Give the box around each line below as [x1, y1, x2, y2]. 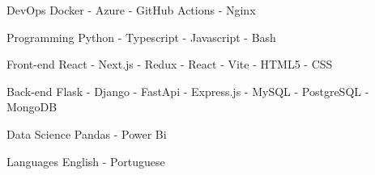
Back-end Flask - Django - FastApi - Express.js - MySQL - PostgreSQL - [6, 82, 369, 99]
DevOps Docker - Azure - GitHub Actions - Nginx [6, 2, 256, 18]
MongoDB [6, 98, 58, 115]
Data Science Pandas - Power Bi [6, 125, 167, 142]
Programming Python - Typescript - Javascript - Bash [6, 28, 276, 45]
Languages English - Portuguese [6, 152, 165, 169]
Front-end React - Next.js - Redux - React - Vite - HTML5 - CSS [6, 56, 333, 73]
